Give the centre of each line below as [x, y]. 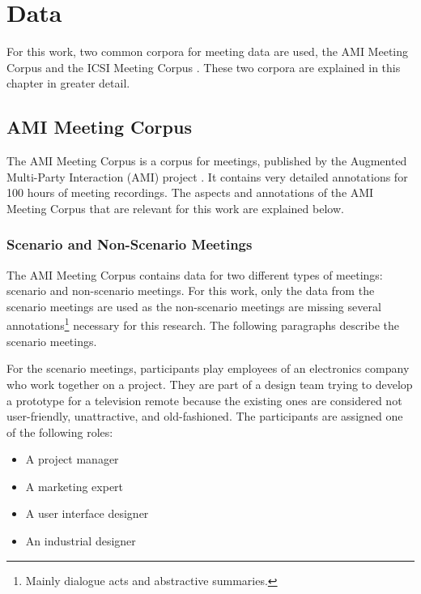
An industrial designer [81, 541]
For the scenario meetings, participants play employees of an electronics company [208, 368]
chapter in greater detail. [68, 83]
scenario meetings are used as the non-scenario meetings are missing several [194, 306]
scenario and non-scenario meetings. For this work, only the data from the [191, 291]
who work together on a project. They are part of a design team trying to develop [210, 384]
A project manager [72, 459]
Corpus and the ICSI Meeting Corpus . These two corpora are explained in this [204, 67]
